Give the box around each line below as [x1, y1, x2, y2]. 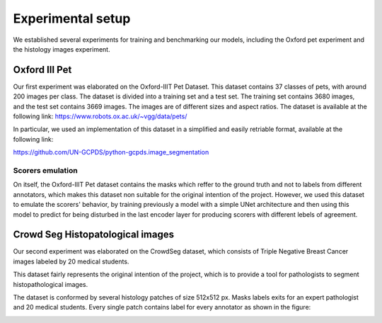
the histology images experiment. [13, 45, 110, 53]
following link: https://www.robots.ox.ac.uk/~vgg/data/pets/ [13, 112, 187, 120]
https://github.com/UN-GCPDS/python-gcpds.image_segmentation [13, 148, 209, 157]
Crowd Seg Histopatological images [13, 229, 175, 241]
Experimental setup [13, 11, 131, 26]
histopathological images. [13, 280, 88, 288]
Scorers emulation [13, 165, 78, 175]
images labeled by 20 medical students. [13, 257, 129, 266]
